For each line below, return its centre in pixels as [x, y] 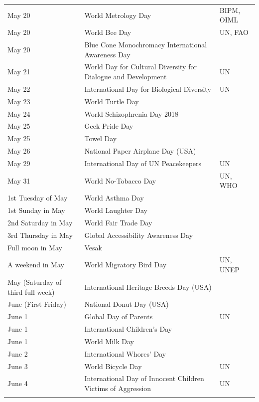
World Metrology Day [118, 15]
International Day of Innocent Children [144, 378]
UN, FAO [234, 32]
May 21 [19, 72]
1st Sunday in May [36, 210]
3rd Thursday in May [40, 235]
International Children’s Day [128, 329]
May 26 [19, 151]
